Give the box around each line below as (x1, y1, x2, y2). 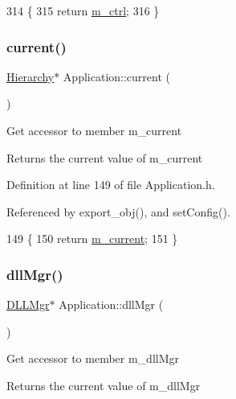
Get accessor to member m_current (6, 122, 182, 138)
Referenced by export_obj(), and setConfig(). (6, 203, 230, 220)
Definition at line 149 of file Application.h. (6, 176, 215, 193)
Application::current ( (63, 68, 170, 84)
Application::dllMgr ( (59, 296, 164, 313)
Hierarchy (6, 68, 55, 84)
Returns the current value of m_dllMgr (6, 376, 201, 393)
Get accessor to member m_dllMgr (6, 350, 179, 367)
